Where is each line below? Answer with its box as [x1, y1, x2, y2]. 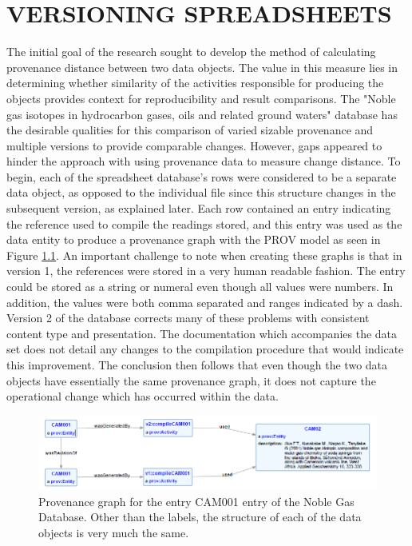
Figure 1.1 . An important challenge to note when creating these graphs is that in [6, 246, 402, 263]
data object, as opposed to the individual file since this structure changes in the [6, 184, 396, 201]
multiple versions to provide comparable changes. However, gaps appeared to [6, 137, 382, 153]
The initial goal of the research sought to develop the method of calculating [6, 43, 376, 60]
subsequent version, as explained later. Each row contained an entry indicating [6, 200, 391, 217]
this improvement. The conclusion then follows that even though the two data [6, 357, 388, 373]
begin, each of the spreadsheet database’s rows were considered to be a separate [6, 168, 397, 185]
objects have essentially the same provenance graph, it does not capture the [6, 372, 376, 389]
